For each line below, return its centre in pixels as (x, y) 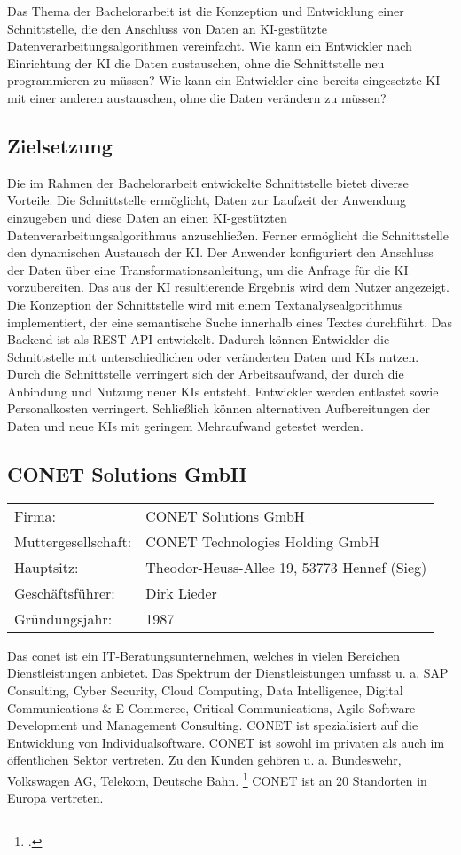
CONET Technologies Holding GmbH (262, 541)
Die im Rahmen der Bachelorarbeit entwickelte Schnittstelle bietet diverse (208, 182)
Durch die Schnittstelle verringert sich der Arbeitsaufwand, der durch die (206, 374)
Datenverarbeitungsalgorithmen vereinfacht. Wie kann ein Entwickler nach (210, 46)
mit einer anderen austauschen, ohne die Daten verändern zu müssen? (197, 97)
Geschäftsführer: (65, 592)
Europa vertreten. (55, 798)
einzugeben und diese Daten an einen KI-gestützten (147, 217)
